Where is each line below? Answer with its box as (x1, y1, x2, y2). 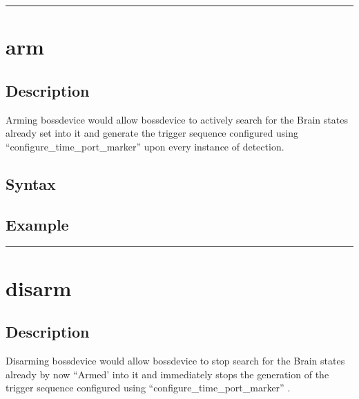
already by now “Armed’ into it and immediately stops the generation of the (6, 367, 329, 381)
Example (6, 213, 69, 235)
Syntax (6, 173, 56, 194)
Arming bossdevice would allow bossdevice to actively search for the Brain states (6, 112, 348, 126)
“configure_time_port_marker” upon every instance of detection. (6, 139, 284, 153)
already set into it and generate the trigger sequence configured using (6, 126, 298, 140)
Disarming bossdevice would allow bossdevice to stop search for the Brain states (6, 353, 345, 367)
